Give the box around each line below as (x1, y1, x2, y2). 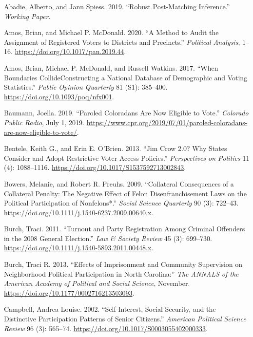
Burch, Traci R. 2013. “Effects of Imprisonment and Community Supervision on (4, 259, 243, 269)
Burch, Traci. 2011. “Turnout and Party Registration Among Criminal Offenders (4, 224, 245, 234)
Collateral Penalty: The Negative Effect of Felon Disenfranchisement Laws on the (4, 188, 247, 198)
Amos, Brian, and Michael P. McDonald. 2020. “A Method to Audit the (4, 27, 219, 37)
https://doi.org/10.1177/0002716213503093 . (4, 287, 135, 298)
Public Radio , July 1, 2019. (4, 117, 84, 127)
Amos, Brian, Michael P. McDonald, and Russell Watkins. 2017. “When (4, 62, 218, 73)
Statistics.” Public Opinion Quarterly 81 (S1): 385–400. (4, 82, 168, 92)
